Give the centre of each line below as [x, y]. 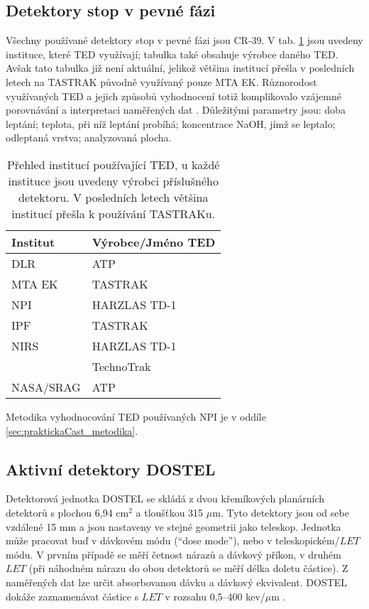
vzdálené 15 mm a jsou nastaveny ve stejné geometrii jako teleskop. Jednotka [174, 526]
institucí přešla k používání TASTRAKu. [114, 213]
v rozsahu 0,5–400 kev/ [215, 596]
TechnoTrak [121, 366]
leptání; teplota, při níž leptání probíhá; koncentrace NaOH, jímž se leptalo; [171, 123]
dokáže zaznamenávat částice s [72, 596]
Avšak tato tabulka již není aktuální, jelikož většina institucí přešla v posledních [180, 68]
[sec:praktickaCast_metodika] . [72, 430]
